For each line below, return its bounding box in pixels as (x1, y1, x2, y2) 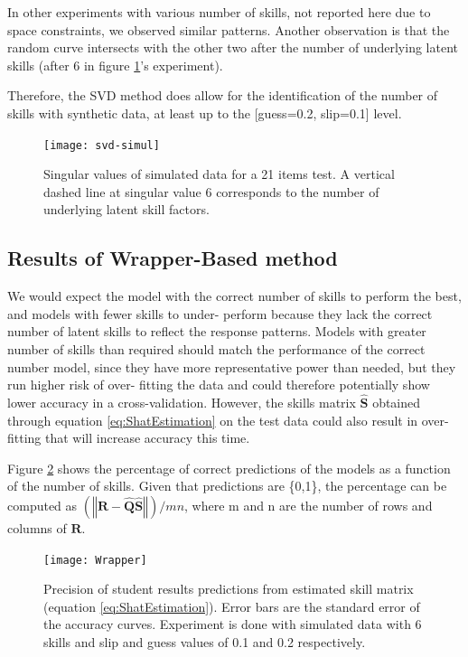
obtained (372, 392, 421, 411)
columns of (7, 518, 67, 537)
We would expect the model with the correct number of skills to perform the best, (7, 286, 462, 305)
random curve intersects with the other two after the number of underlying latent (7, 38, 458, 57)
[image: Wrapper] (43, 553, 147, 567)
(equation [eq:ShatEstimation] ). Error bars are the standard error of (43, 596, 420, 615)
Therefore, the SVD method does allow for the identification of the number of (7, 86, 438, 105)
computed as (7, 495, 78, 514)
